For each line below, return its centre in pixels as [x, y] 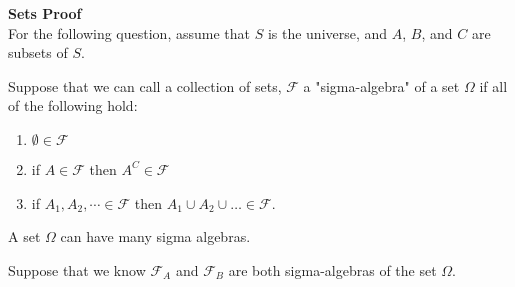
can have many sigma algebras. [155, 236]
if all [493, 85]
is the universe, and [327, 32]
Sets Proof [45, 13]
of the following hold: [73, 105]
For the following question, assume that [129, 32]
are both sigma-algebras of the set [332, 269]
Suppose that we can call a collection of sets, [145, 85]
